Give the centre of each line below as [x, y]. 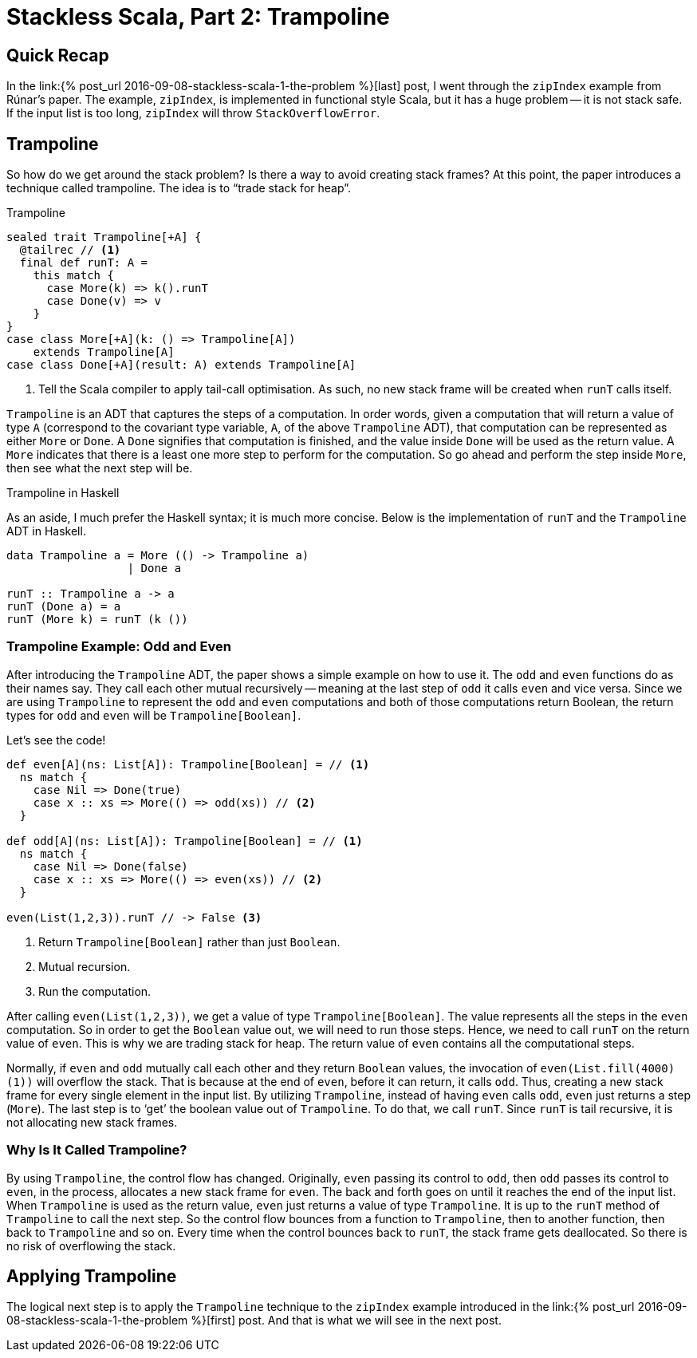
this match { [73, 276]
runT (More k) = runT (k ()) [97, 620]
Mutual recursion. [85, 966]
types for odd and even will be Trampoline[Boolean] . [154, 715]
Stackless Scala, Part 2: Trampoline [198, 17]
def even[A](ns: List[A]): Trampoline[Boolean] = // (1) [188, 764]
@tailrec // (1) [70, 250]
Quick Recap [58, 55]
